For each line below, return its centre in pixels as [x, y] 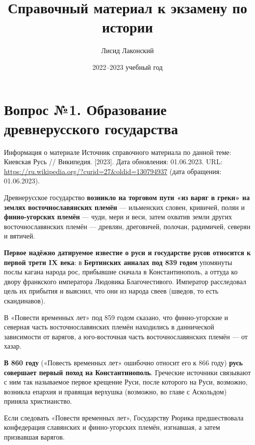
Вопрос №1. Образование [85, 109]
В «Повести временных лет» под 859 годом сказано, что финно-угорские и [116, 317]
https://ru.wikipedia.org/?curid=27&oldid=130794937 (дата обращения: [113, 171]
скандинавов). [25, 300]
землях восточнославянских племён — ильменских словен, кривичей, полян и [124, 207]
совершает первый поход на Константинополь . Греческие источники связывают [127, 372]
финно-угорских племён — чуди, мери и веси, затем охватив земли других [118, 217]
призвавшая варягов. [34, 437]
